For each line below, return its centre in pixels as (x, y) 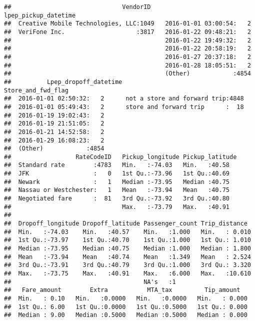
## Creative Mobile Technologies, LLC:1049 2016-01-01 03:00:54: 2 (127, 24)
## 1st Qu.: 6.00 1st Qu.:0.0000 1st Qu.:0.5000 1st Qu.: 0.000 (126, 307)
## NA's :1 (90, 282)
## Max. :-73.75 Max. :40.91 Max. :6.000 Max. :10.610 (127, 273)
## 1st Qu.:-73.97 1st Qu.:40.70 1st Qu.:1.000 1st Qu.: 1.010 (127, 240)
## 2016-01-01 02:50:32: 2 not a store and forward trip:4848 (124, 99)
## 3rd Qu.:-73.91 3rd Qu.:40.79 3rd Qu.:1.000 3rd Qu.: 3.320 (127, 265)
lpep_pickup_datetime (40, 15)
